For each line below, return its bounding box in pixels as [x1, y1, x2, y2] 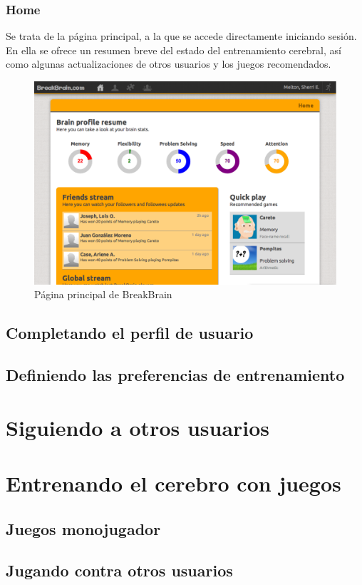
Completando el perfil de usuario [6, 322, 254, 344]
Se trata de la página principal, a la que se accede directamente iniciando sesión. [6, 29, 357, 44]
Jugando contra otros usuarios [6, 559, 233, 581]
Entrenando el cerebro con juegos [6, 468, 341, 497]
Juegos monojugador [6, 517, 161, 539]
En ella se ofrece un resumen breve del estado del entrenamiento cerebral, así [6, 42, 341, 57]
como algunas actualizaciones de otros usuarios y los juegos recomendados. [6, 56, 331, 71]
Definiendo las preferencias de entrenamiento [6, 363, 345, 385]
